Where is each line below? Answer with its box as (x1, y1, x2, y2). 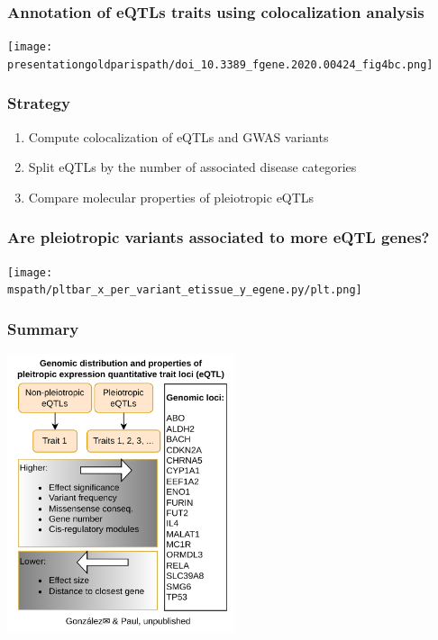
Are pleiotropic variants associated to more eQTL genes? (7, 226, 430, 248)
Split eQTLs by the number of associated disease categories (28, 158, 357, 176)
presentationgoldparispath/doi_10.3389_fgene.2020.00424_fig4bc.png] (7, 58, 433, 71)
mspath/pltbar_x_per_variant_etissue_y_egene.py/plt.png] (7, 284, 362, 297)
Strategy (7, 92, 70, 114)
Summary (7, 317, 79, 339)
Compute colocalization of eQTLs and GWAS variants (28, 127, 329, 146)
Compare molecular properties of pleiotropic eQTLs (28, 187, 315, 206)
